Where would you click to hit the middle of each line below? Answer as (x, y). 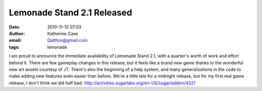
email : (15, 40)
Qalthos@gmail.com (67, 40)
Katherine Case (63, 33)
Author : (17, 33)
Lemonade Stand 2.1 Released (71, 13)
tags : (14, 47)
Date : (15, 27)
